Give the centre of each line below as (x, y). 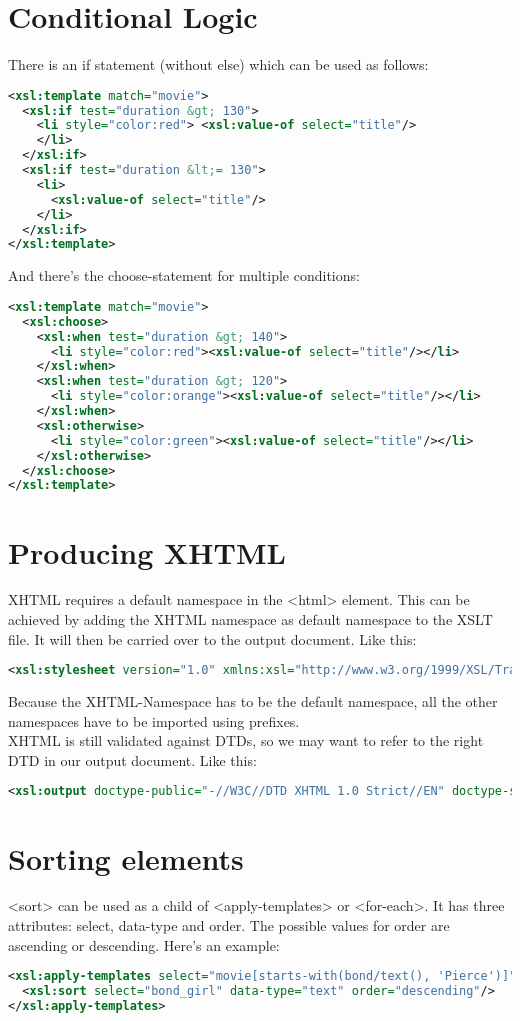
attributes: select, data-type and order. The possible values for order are (229, 925)
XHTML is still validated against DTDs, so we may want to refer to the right (246, 740)
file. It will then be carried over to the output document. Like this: (212, 638)
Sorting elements (126, 857)
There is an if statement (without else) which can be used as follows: (218, 64)
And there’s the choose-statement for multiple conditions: (184, 275)
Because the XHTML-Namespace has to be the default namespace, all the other (253, 701)
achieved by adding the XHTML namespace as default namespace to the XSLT (250, 619)
